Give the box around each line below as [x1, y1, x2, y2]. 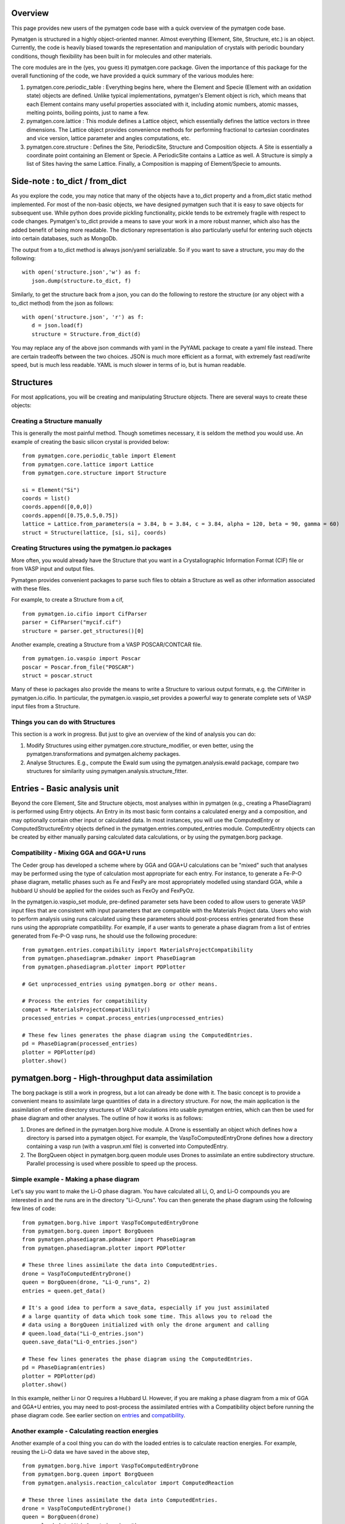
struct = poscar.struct [22, 672, 93, 679]
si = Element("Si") [22, 486, 80, 493]
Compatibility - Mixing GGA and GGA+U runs [11, 849, 146, 857]
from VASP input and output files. [11, 565, 95, 572]
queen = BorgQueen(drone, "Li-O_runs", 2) [22, 1279, 151, 1286]
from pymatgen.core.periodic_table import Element [22, 452, 176, 460]
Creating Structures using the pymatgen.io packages [11, 544, 172, 552]
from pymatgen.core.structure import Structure [22, 469, 167, 476]
